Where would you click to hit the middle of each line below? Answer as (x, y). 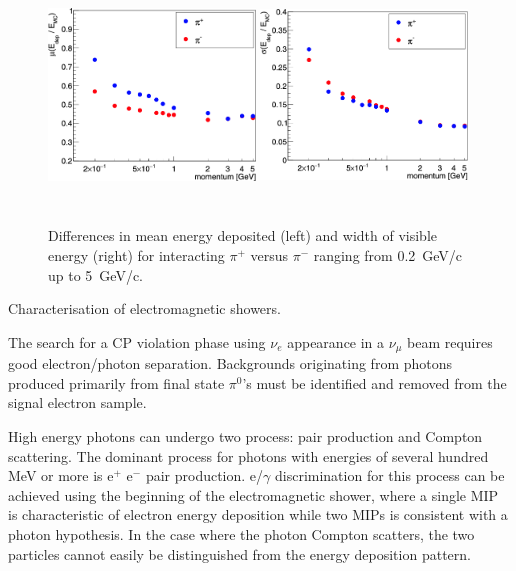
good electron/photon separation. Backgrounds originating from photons (230, 363)
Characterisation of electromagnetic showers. (144, 308)
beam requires (450, 341)
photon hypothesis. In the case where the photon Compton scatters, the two (241, 533)
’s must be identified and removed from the (374, 382)
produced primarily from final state (116, 382)
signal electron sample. (77, 402)
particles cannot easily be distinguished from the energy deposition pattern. (239, 553)
